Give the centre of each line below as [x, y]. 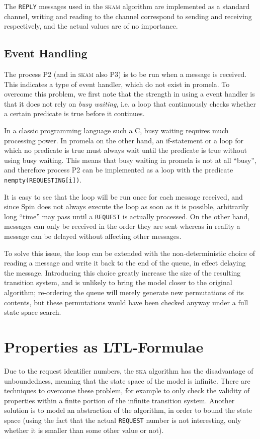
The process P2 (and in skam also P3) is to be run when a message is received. [125, 74]
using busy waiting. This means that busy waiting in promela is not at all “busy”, [130, 160]
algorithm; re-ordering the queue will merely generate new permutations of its [124, 292]
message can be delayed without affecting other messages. [93, 236]
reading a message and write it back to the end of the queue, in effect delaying [125, 263]
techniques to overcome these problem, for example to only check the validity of [127, 390]
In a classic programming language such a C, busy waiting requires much [116, 130]
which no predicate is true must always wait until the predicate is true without [126, 150]
